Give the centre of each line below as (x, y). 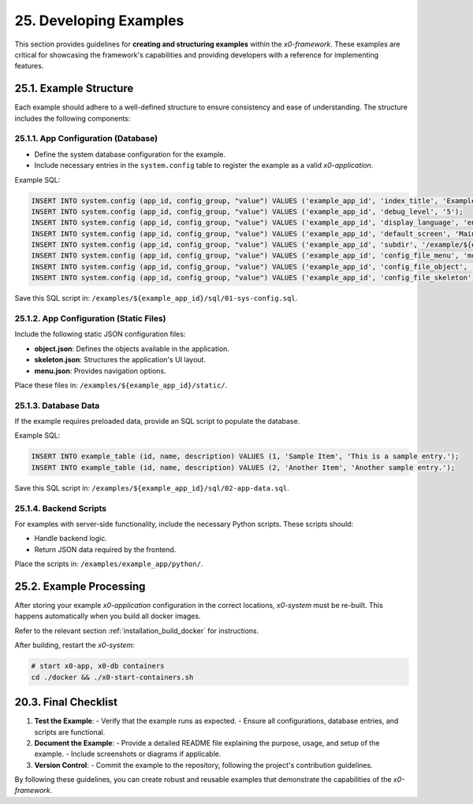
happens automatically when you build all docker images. (108, 616)
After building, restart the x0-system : (75, 645)
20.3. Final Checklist (66, 702)
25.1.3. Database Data (57, 406)
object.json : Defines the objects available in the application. (132, 348)
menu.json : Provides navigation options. (100, 371)
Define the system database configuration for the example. (130, 154)
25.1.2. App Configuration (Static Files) (90, 319)
